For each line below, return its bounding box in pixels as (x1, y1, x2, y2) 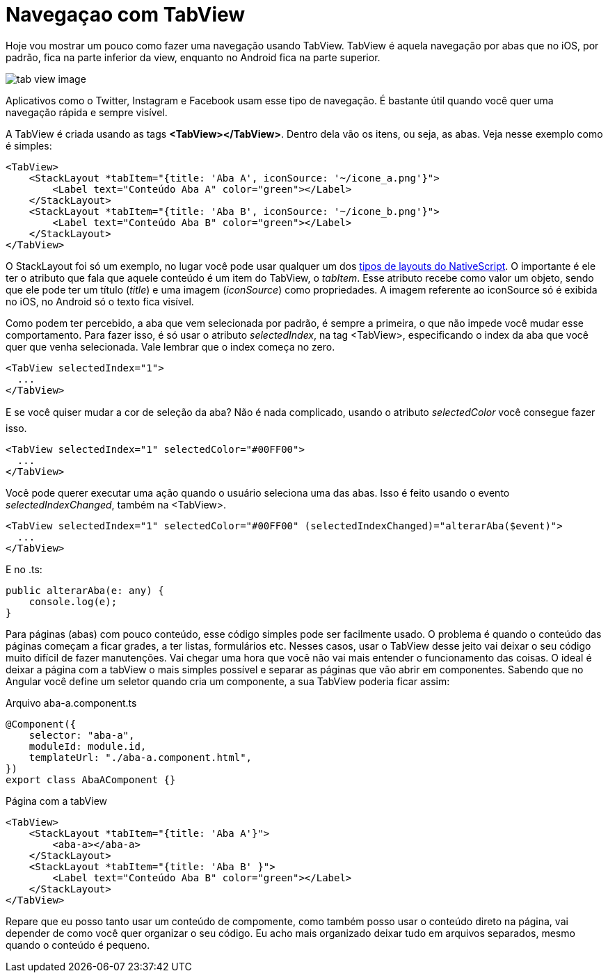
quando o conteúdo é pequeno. (6, 938, 150, 951)
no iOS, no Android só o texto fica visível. (6, 295, 194, 307)
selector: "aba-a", (29, 729, 135, 741)
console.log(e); (29, 595, 118, 607)
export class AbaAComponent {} (6, 773, 176, 785)
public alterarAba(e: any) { (6, 584, 164, 596)
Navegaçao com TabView (6, 3, 246, 26)
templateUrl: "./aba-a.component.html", (29, 751, 253, 763)
